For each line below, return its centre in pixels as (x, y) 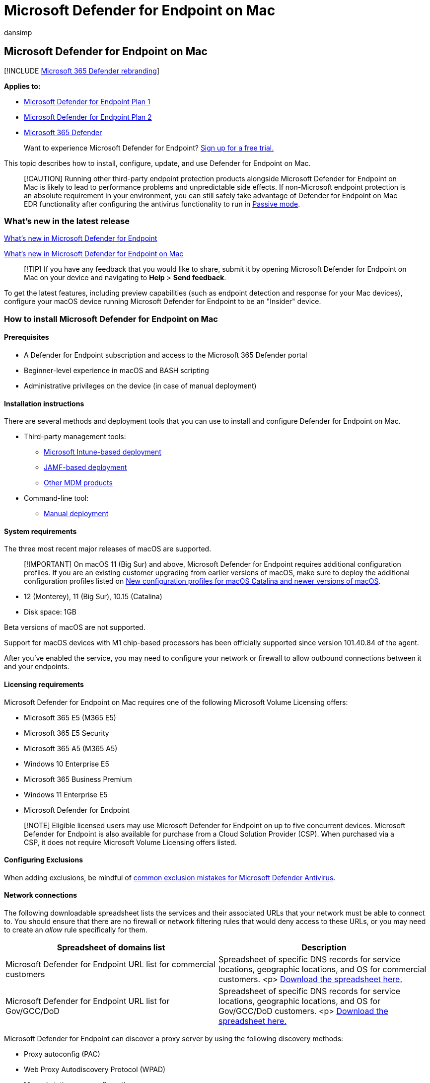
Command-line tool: (56, 498)
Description (324, 948)
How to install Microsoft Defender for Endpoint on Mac (111, 319)
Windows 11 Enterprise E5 (66, 794)
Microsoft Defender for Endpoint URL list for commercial (110, 965)
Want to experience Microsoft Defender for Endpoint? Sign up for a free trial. (149, 148)
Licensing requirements (44, 684)
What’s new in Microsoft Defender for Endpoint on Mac (94, 254)
